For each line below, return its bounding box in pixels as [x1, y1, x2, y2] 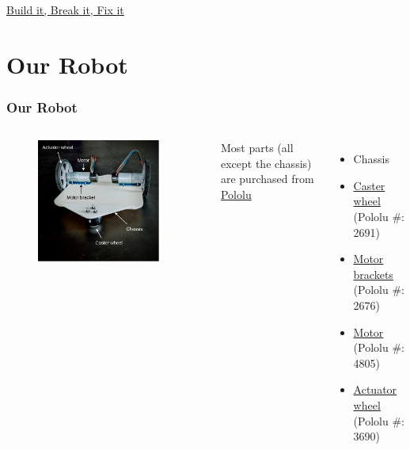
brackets [353, 265, 393, 282]
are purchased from [220, 170, 314, 187]
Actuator [353, 381, 397, 398]
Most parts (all [220, 139, 294, 156]
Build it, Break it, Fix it [6, 2, 124, 17]
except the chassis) [220, 154, 312, 171]
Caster [353, 177, 385, 193]
